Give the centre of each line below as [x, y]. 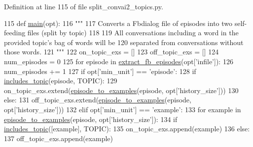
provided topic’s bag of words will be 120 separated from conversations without [124, 42]
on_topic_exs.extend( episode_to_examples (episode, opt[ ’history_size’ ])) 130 [121, 90]
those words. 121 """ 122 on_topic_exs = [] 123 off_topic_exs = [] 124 [111, 52]
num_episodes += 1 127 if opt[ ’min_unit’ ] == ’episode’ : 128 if [100, 71]
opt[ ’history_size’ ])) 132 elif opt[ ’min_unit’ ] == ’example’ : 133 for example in [123, 109]
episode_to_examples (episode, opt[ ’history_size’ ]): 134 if [91, 119]
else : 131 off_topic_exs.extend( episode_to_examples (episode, [98, 100]
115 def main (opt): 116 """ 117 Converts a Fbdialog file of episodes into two [118, 23]
